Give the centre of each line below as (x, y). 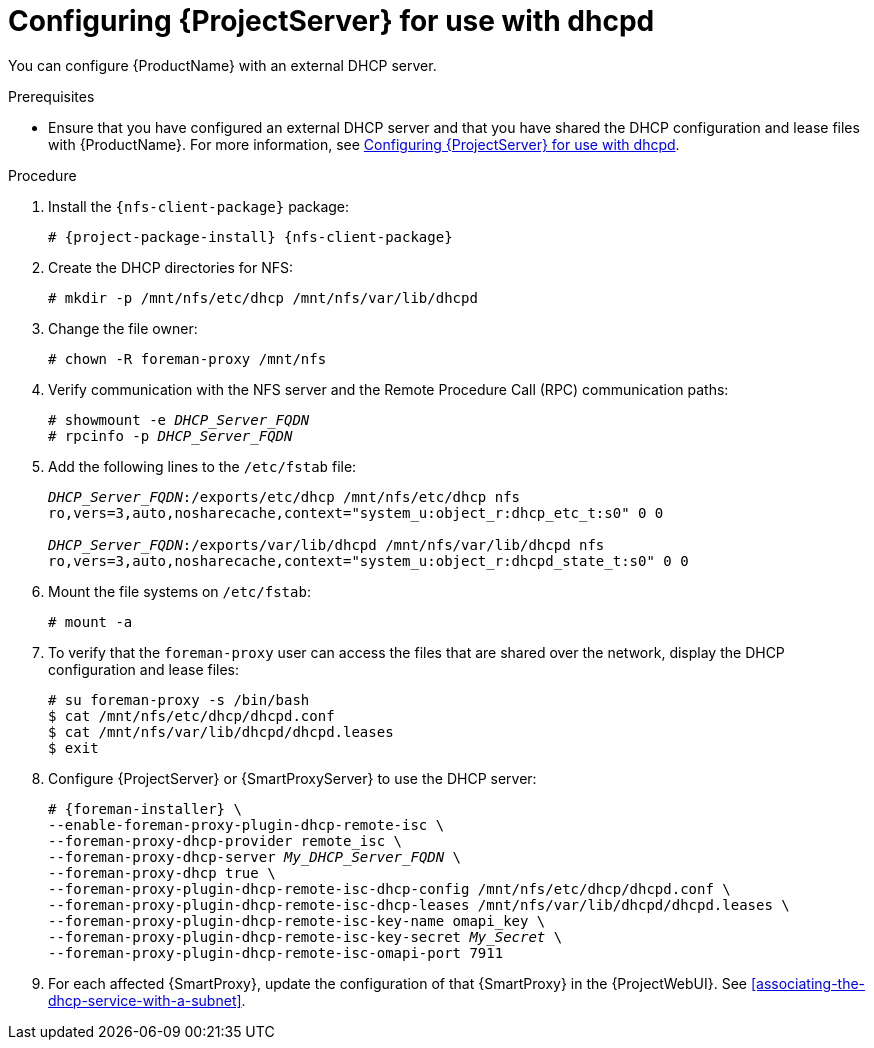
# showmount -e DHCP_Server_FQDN (179, 419)
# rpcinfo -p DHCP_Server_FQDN (170, 435)
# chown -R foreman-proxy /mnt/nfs (187, 358)
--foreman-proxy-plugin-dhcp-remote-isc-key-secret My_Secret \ (305, 936)
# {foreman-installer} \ (145, 808)
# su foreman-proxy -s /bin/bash (179, 699)
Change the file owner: (123, 328)
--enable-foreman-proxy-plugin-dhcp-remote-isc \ (246, 824)
